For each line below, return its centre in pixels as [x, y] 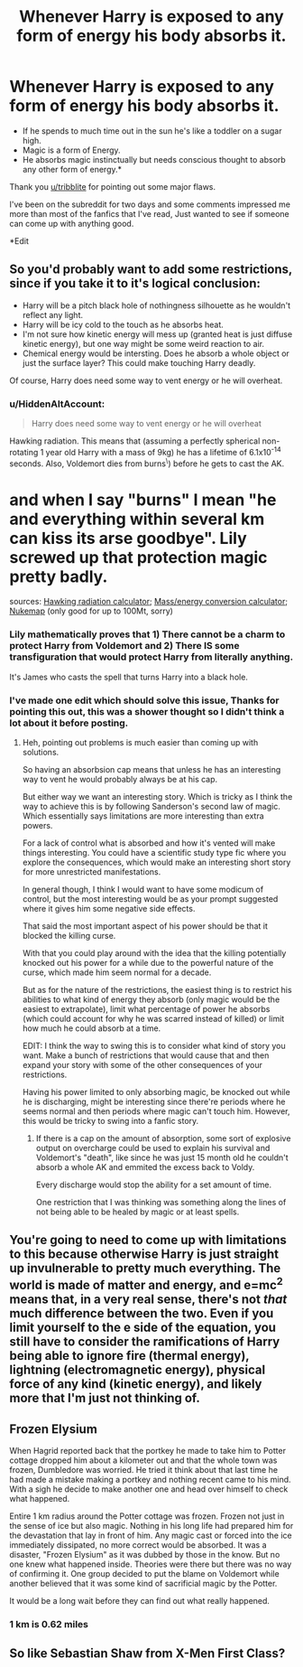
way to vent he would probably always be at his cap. [120, 779]
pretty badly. [59, 576]
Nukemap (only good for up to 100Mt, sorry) [92, 611]
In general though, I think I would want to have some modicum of [143, 889]
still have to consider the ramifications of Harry [145, 1342]
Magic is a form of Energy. [71, 150]
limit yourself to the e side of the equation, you [143, 1328]
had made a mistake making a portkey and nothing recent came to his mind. [150, 1480]
